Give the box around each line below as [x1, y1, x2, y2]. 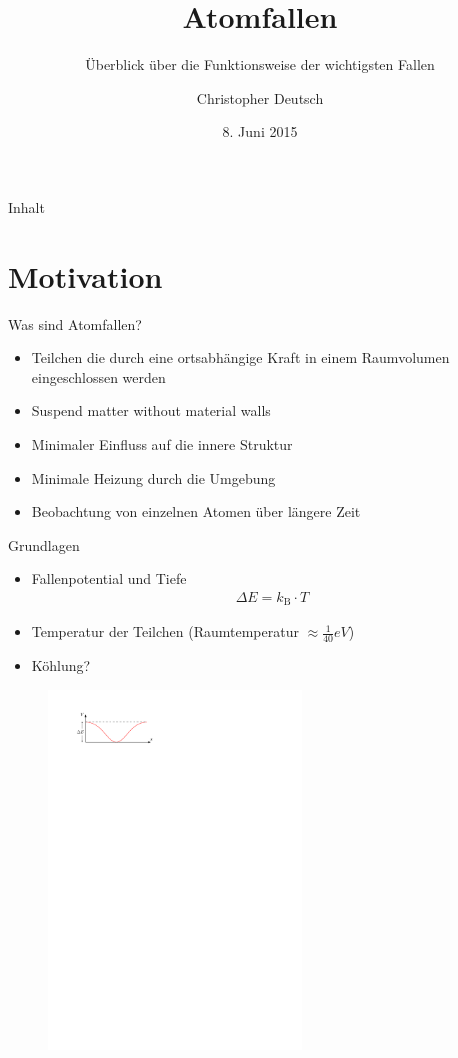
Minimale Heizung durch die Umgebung [31, 467, 276, 488]
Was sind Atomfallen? [8, 313, 142, 334]
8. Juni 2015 [222, 121, 298, 142]
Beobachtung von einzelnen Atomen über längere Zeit [31, 501, 361, 522]
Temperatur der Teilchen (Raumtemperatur [31, 621, 299, 642]
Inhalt [8, 196, 45, 217]
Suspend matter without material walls [31, 400, 271, 421]
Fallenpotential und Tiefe [31, 568, 187, 589]
